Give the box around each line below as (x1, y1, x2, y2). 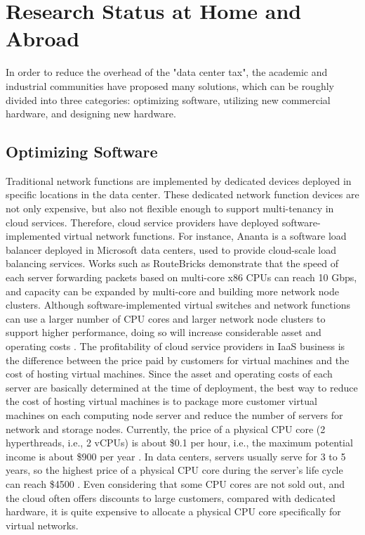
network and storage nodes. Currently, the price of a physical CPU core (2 (6, 421, 326, 436)
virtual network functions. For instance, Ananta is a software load (63, 228, 347, 243)
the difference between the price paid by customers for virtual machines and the (6, 352, 350, 367)
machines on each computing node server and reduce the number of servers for (6, 407, 343, 422)
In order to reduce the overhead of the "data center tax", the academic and (6, 65, 328, 79)
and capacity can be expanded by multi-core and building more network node (6, 283, 339, 298)
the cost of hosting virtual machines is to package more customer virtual (6, 394, 317, 408)
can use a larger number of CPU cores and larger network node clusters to (6, 311, 326, 325)
